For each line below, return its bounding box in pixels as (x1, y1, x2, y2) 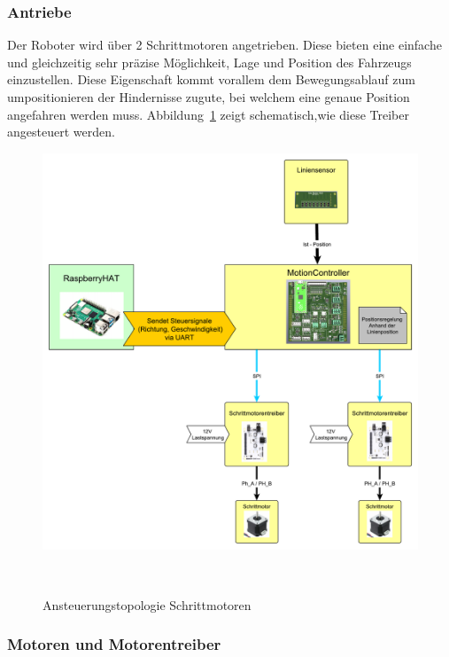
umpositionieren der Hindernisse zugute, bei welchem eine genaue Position (7, 88, 410, 106)
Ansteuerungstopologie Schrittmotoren (43, 595, 252, 614)
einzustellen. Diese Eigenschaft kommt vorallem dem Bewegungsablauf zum (7, 70, 415, 89)
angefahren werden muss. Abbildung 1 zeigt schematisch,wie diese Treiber (7, 105, 409, 123)
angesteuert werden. (7, 122, 115, 141)
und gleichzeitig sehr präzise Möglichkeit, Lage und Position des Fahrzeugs (7, 52, 412, 71)
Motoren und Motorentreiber (7, 633, 221, 655)
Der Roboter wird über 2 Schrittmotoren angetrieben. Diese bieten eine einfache (7, 35, 442, 54)
